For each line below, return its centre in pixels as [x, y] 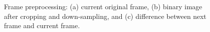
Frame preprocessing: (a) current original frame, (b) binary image [103, 6]
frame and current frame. [42, 25]
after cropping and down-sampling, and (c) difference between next [105, 16]
